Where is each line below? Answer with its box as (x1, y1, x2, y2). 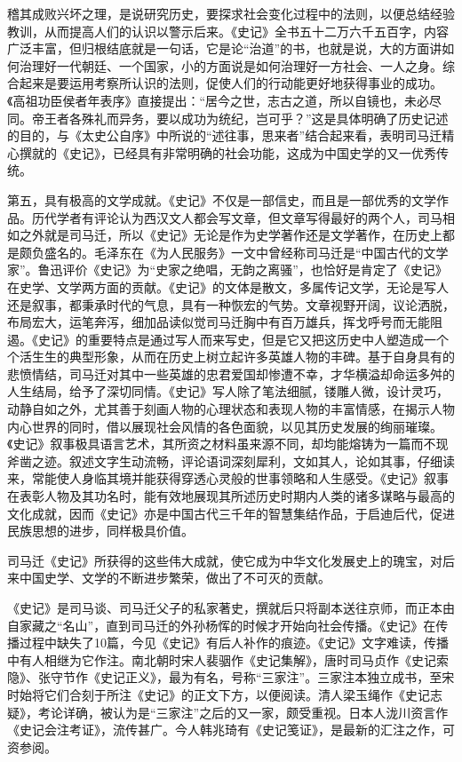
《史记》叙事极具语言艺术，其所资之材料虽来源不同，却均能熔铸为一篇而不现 (7, 434, 449, 453)
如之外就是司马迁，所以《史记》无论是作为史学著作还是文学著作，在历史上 (7, 226, 442, 244)
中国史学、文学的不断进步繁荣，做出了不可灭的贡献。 (19, 568, 331, 587)
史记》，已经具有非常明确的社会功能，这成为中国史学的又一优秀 (68, 143, 436, 162)
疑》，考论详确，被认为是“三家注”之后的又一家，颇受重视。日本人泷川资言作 (7, 702, 449, 721)
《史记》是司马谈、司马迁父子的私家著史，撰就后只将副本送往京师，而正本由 (7, 599, 455, 616)
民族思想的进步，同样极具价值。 (7, 521, 194, 540)
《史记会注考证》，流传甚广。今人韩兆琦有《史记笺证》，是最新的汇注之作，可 (7, 720, 455, 739)
